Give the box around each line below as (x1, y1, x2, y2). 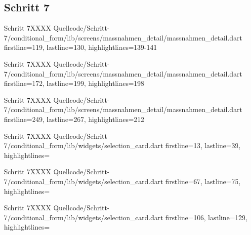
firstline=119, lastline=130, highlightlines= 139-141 (4, 42, 157, 52)
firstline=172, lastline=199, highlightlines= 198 (4, 78, 144, 88)
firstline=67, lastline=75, (165, 176, 241, 186)
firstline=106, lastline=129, (165, 212, 248, 222)
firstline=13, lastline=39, (165, 140, 241, 151)
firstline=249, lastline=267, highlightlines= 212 (4, 114, 144, 124)
